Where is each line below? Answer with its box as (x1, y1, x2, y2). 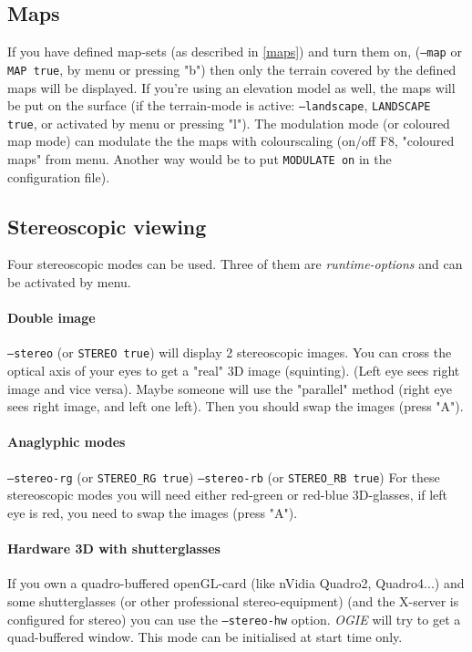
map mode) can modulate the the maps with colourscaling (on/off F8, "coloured (7, 131, 455, 150)
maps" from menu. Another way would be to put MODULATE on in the (7, 150, 392, 169)
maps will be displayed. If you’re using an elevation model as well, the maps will (7, 78, 456, 97)
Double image (7, 308, 96, 327)
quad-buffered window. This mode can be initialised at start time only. (7, 627, 403, 647)
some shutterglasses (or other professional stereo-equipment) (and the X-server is (7, 591, 459, 610)
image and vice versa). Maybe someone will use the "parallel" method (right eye (7, 378, 452, 398)
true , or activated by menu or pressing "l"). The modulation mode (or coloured (7, 113, 450, 132)
